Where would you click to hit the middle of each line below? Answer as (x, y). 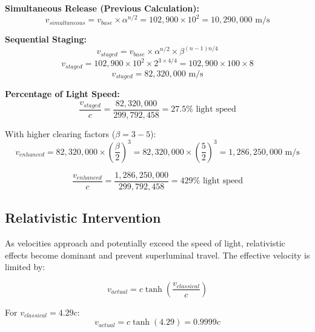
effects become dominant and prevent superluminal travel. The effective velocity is (157, 255)
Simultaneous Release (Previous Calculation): (102, 8)
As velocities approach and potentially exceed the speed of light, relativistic (145, 243)
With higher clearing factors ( (60, 133)
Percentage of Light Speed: (62, 94)
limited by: (25, 267)
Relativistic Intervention (83, 218)
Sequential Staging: (46, 39)
